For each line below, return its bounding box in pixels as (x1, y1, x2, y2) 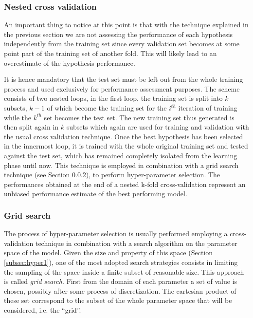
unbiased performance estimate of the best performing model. (4, 188, 187, 199)
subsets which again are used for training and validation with (66, 122, 249, 132)
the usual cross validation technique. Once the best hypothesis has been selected (4, 131, 243, 141)
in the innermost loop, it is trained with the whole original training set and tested (4, 141, 248, 151)
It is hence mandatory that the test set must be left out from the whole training (4, 74, 243, 84)
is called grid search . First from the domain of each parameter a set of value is (4, 276, 237, 286)
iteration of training (178, 102, 237, 112)
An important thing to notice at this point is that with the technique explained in (4, 19, 249, 30)
